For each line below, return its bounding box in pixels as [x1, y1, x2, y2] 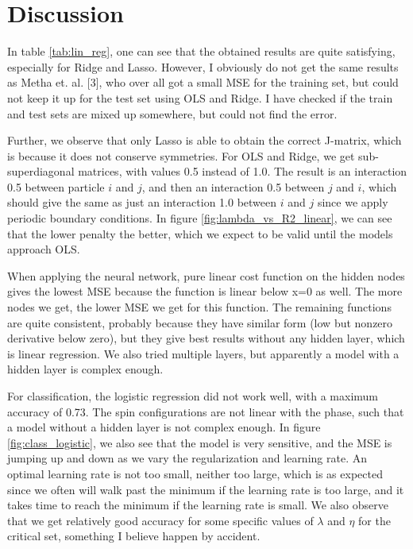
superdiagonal [7, 163, 75, 180]
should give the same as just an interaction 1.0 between [7, 194, 277, 211]
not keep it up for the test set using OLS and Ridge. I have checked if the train [7, 89, 393, 106]
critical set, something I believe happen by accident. [7, 528, 261, 544]
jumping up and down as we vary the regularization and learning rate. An [7, 450, 367, 466]
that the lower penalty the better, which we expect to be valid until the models [7, 225, 393, 242]
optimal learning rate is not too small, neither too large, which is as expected [7, 465, 383, 481]
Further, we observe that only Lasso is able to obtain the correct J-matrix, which [7, 132, 402, 149]
